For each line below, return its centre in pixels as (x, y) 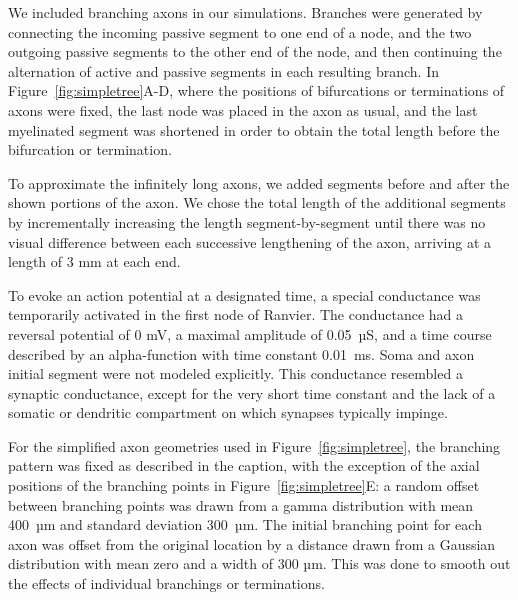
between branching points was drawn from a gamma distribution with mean (241, 504)
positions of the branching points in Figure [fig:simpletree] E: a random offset (244, 485)
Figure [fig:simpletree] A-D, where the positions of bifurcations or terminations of (256, 90)
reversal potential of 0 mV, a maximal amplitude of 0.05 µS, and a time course (250, 333)
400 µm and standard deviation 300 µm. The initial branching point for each (245, 524)
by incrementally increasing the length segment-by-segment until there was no (247, 221)
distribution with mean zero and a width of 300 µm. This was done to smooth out (259, 563)
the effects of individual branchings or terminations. (166, 583)
